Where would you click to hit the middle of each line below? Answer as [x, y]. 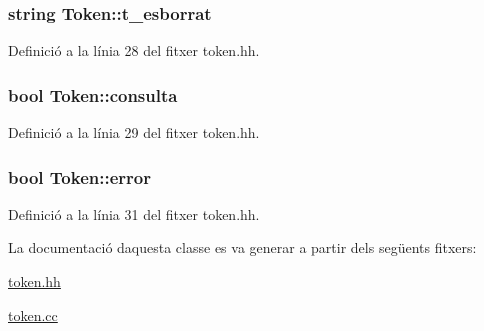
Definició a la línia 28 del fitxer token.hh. [134, 50]
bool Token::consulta [93, 94]
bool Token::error [79, 176]
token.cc [33, 314]
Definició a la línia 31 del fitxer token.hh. [134, 213]
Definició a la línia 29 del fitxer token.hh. [134, 132]
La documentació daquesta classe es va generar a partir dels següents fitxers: [242, 247]
